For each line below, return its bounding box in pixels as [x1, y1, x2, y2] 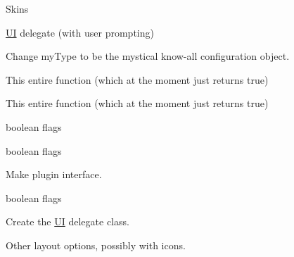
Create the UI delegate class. [6, 214, 129, 229]
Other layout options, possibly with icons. [6, 237, 186, 252]
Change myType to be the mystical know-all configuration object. [6, 49, 290, 63]
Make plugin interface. [6, 167, 102, 182]
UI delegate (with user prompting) [6, 25, 154, 39]
